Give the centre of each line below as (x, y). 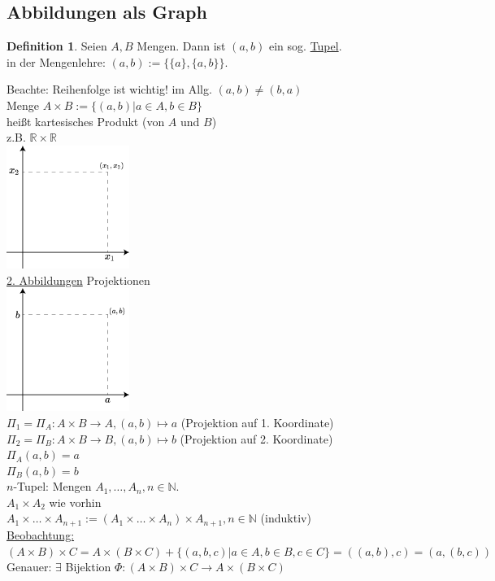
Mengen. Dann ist (181, 46)
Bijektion (88, 567)
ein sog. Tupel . (305, 46)
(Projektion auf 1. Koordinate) (257, 422)
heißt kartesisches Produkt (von (86, 121)
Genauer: (29, 567)
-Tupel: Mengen (52, 486)
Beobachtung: (41, 534)
